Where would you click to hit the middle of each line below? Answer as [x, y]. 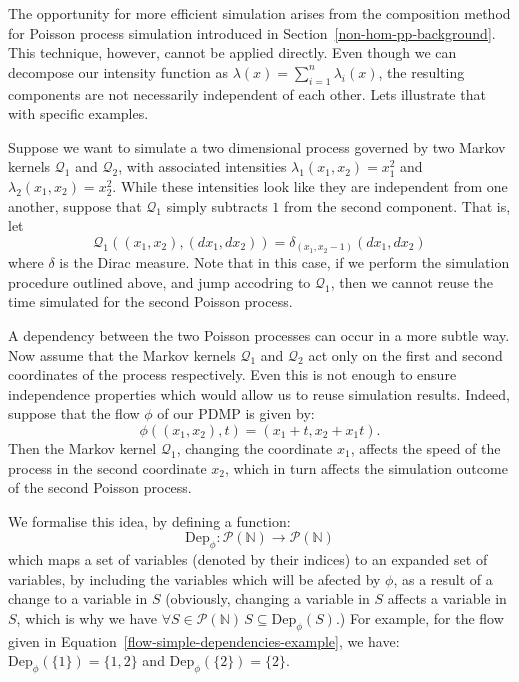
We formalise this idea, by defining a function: [149, 520]
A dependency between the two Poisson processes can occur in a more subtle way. [259, 335]
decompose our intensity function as [118, 71]
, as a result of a [443, 578]
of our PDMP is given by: [236, 413]
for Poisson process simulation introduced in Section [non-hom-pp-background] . [252, 32]
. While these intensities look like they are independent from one [310, 185]
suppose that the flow [74, 413]
